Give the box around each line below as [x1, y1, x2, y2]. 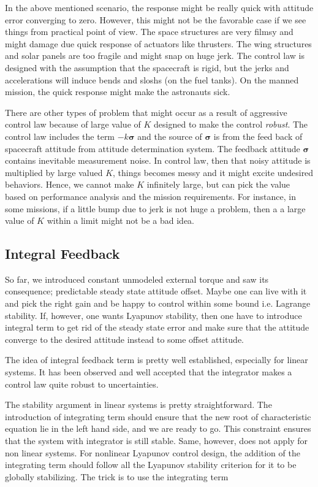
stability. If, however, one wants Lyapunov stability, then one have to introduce [5, 309, 302, 321]
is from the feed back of [213, 129, 303, 142]
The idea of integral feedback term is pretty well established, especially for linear [5, 353, 308, 366]
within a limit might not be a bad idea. [47, 214, 195, 227]
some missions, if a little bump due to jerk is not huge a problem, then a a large [5, 202, 306, 215]
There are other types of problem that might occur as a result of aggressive [5, 105, 287, 118]
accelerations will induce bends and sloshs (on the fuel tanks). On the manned [5, 73, 299, 86]
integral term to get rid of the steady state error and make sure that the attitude [5, 321, 309, 334]
